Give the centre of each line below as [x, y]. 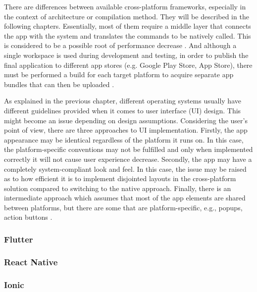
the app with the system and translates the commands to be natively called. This [128, 35]
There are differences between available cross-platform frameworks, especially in [125, 6]
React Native [31, 262]
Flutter [19, 239]
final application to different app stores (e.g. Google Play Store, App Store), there [128, 65]
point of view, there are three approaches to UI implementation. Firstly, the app [126, 130]
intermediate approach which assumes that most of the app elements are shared [125, 198]
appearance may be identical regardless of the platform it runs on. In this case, [124, 139]
